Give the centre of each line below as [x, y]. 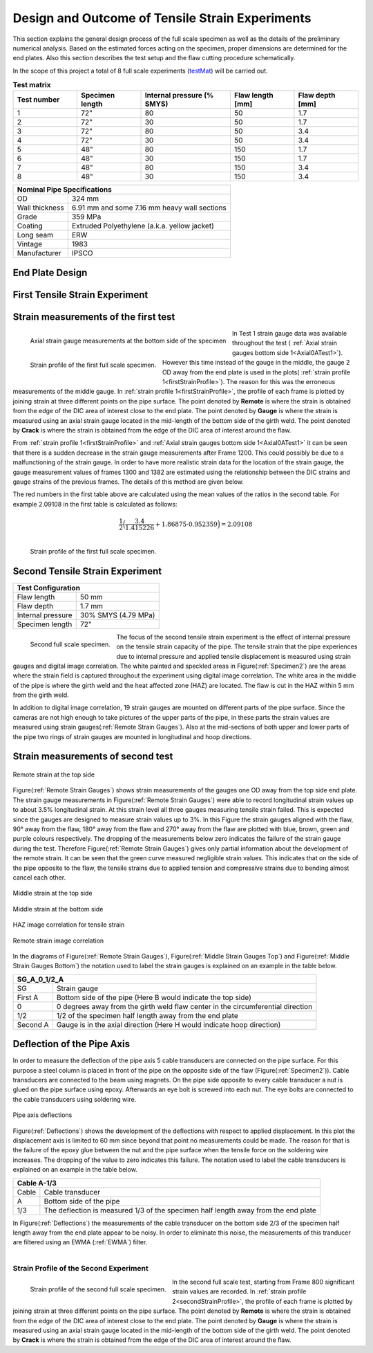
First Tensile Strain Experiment [80, 294]
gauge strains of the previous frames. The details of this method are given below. [128, 482]
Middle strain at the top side [52, 893]
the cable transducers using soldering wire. [75, 1099]
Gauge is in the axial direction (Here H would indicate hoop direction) [169, 1024]
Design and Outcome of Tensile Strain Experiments [162, 18]
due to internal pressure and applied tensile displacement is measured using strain [234, 656]
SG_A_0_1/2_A [40, 979]
